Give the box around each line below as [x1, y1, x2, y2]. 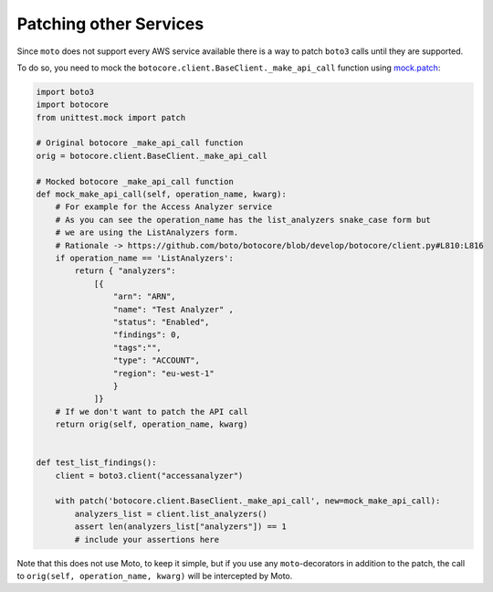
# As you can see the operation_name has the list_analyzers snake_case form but [55, 215, 431, 225]
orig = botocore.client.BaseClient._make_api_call [36, 151, 268, 161]
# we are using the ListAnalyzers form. [55, 227, 239, 238]
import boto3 [36, 87, 95, 97]
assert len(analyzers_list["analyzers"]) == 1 [74, 522, 287, 532]
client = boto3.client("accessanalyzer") [55, 470, 244, 481]
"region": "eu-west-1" [112, 368, 215, 378]
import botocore [36, 100, 110, 110]
